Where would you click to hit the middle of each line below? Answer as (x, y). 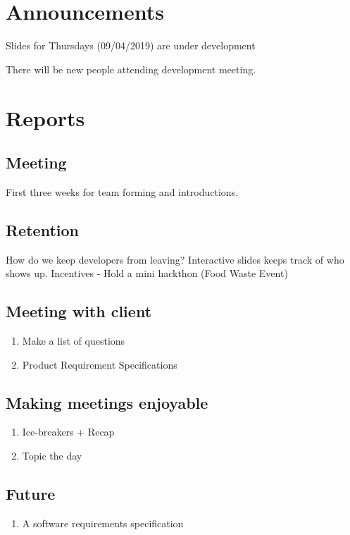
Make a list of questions (74, 341)
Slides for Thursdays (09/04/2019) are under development (131, 45)
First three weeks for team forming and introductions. (122, 191)
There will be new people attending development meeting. (131, 69)
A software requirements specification (103, 523)
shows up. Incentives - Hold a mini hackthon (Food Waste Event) (147, 273)
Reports (45, 117)
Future (31, 494)
